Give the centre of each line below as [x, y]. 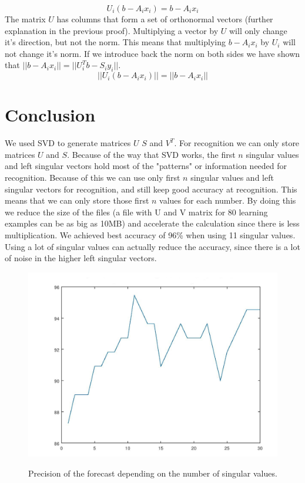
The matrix [25, 19]
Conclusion [50, 115]
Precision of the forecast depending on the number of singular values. [153, 473]
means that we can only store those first [77, 200]
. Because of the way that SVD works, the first [151, 154]
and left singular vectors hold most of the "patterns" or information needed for [146, 166]
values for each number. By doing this [228, 200]
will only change [258, 30]
